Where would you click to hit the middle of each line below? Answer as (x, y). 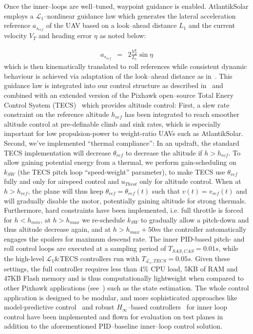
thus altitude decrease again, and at (58, 229)
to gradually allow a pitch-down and (195, 219)
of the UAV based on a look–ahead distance (111, 25)
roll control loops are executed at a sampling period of (85, 248)
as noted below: (123, 35)
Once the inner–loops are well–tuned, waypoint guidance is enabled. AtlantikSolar (126, 6)
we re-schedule (104, 219)
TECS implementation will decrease (58, 152)
